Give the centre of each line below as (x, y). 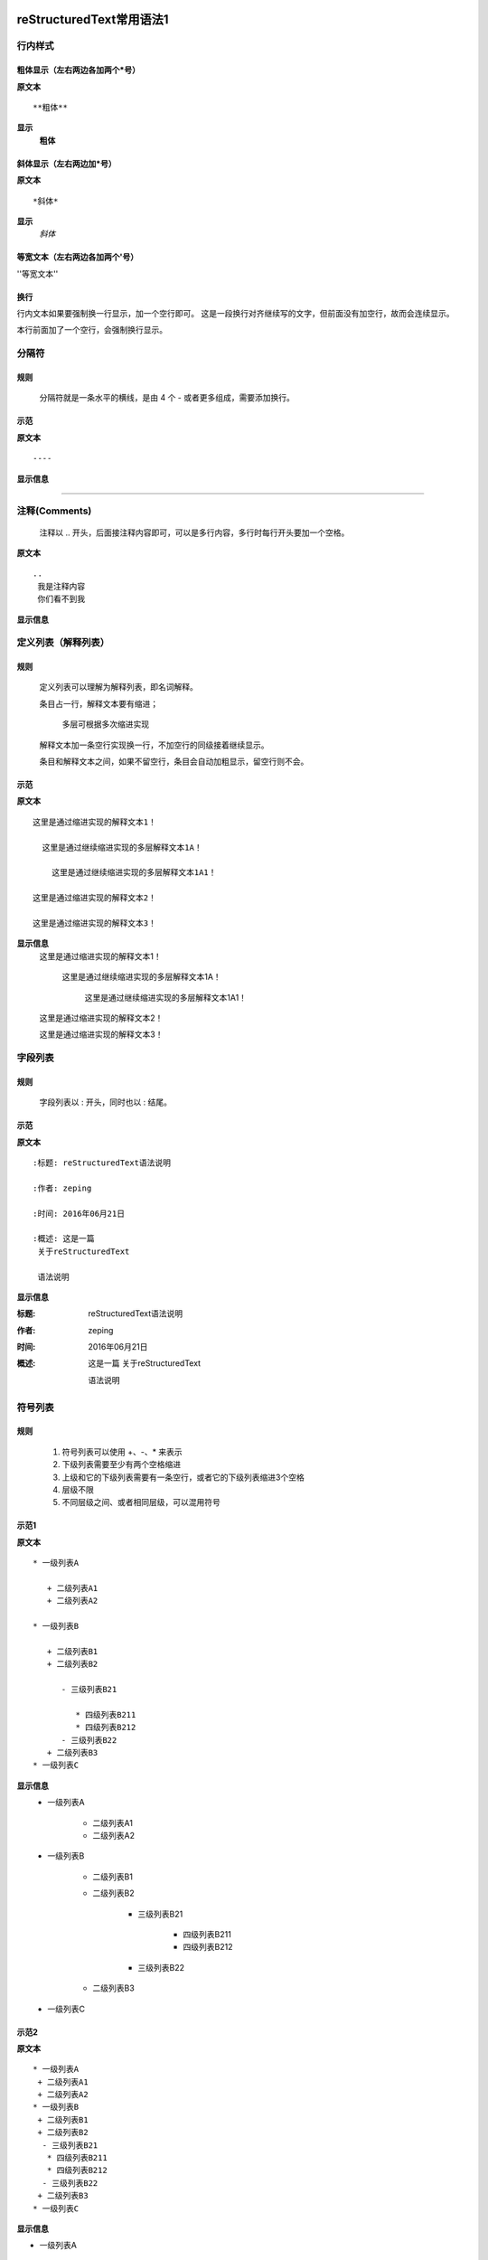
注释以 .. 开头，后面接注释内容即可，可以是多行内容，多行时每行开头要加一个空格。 (194, 532)
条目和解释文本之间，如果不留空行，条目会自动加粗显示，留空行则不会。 (174, 762)
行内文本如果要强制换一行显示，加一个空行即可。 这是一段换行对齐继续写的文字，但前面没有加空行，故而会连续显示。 (235, 314)
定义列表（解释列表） (63, 643)
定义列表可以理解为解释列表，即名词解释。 (118, 687)
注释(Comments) (54, 511)
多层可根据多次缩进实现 (105, 724)
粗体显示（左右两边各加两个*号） (78, 70)
